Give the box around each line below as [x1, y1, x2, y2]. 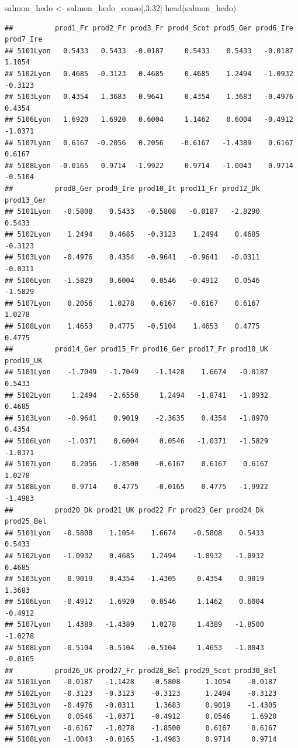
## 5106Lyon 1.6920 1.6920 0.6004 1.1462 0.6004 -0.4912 [5, 115, 293, 124]
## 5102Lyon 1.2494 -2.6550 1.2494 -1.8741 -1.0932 [5, 391, 269, 399]
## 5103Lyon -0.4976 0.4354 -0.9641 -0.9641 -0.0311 [5, 253, 260, 262]
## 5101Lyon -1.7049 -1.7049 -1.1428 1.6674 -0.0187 [5, 368, 269, 377]
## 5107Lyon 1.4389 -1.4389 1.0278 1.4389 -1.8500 [5, 620, 264, 629]
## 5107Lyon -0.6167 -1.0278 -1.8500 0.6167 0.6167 [5, 723, 277, 732]
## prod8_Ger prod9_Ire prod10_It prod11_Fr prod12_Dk [5, 184, 260, 193]
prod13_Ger [5, 196, 47, 204]
